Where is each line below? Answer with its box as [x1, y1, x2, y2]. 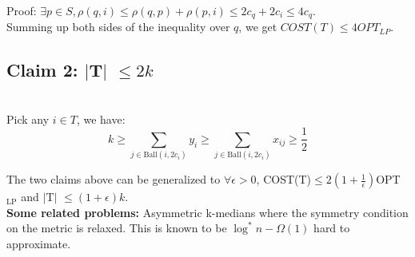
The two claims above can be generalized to [6, 171, 221, 188]
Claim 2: [6, 57, 78, 82]
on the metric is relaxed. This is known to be [6, 219, 227, 236]
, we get [238, 18, 277, 35]
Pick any [6, 110, 50, 127]
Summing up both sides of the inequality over [6, 18, 230, 35]
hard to [313, 219, 350, 236]
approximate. [6, 235, 71, 252]
